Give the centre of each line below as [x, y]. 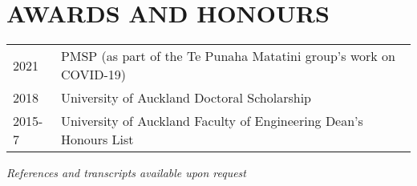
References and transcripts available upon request [126, 173]
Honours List [97, 139]
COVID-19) [93, 75]
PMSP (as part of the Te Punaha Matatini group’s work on [228, 56]
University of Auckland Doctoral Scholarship [186, 98]
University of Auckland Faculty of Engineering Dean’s [212, 121]
